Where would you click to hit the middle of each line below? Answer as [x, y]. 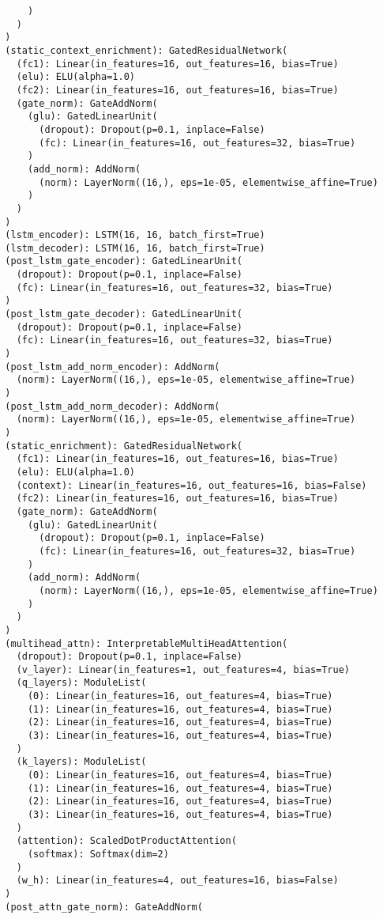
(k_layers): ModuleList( [81, 762]
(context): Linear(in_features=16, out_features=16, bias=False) [191, 485]
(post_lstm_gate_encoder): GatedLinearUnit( [124, 261]
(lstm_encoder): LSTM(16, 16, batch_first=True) [135, 235]
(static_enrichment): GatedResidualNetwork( [124, 446]
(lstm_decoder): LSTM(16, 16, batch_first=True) [135, 248]
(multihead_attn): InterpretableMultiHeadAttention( [146, 643]
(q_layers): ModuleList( [81, 683]
